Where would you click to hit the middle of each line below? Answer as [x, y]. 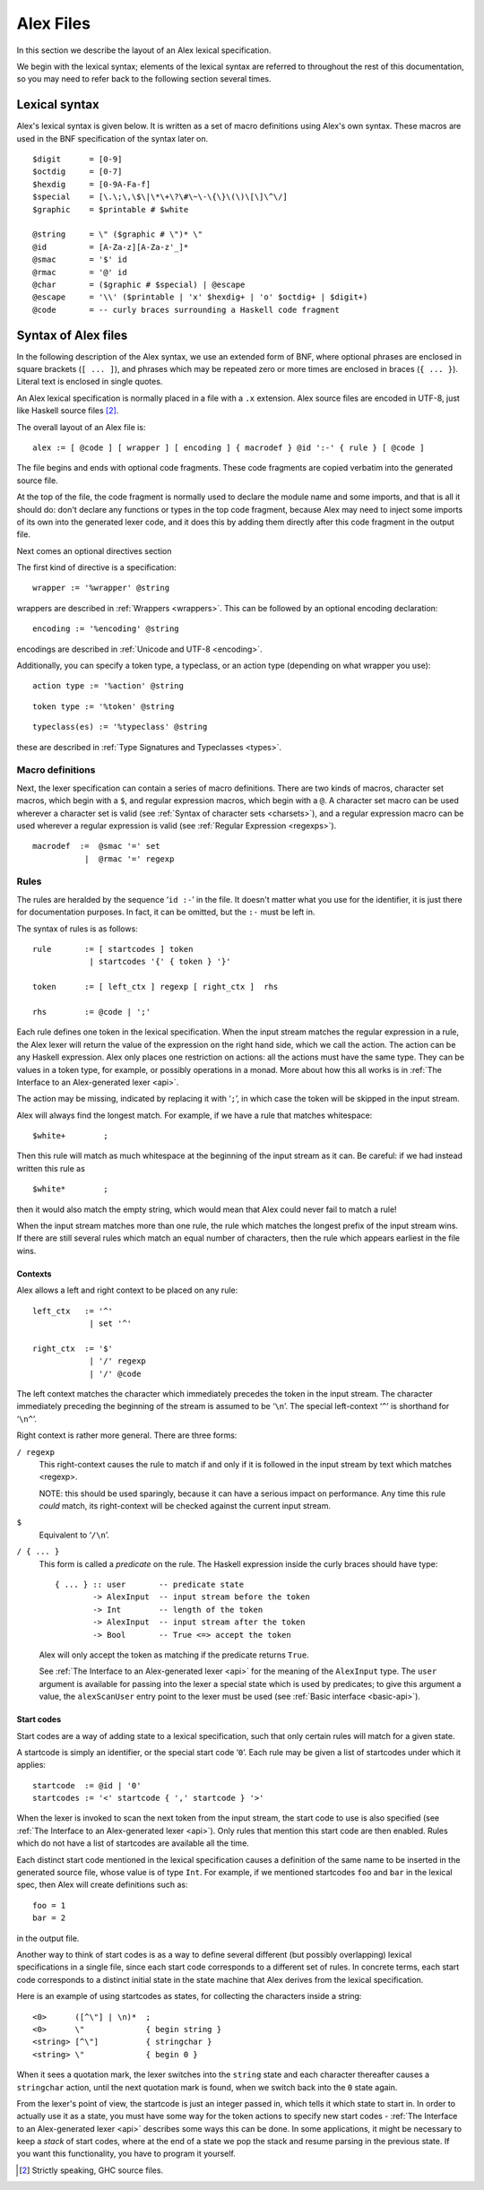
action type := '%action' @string [108, 686]
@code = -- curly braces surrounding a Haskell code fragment [186, 310]
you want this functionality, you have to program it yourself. [126, 2154]
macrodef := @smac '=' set [96, 846]
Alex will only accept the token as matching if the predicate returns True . [174, 1655]
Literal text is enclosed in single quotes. [90, 382]
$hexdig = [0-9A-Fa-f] [92, 184]
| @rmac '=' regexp [129, 859]
